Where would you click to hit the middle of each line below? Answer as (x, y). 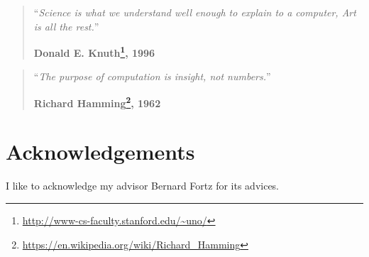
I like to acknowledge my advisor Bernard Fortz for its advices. (143, 186)
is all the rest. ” (66, 26)
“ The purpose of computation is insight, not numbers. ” (152, 76)
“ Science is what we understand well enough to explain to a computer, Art (195, 12)
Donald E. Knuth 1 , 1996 (94, 51)
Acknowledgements (100, 152)
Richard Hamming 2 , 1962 (97, 102)
